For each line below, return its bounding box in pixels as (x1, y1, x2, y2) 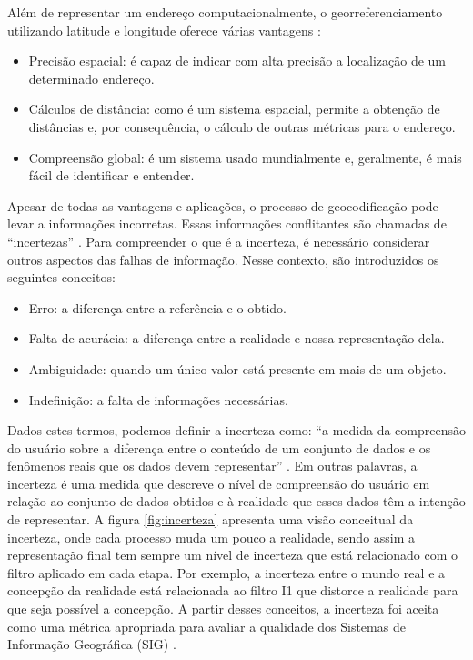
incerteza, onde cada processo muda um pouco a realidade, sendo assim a (7, 527, 416, 546)
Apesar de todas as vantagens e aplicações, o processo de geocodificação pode (7, 196, 438, 215)
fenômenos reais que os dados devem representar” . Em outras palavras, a (7, 456, 418, 475)
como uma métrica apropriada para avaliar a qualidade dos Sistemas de (7, 616, 406, 635)
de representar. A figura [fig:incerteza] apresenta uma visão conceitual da (7, 510, 414, 529)
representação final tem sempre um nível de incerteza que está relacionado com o (7, 545, 458, 564)
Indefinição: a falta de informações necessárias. (28, 390, 288, 409)
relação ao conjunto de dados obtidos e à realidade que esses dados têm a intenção (7, 492, 466, 511)
